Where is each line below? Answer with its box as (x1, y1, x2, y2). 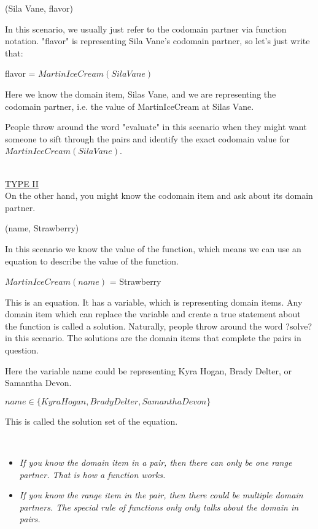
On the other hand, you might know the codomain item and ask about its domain (5, 189, 313, 202)
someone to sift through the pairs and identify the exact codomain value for (5, 132, 290, 145)
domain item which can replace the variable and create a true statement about (5, 307, 301, 320)
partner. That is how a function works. (19, 468, 166, 481)
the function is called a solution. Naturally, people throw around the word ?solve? (5, 319, 312, 332)
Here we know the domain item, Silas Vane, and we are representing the (5, 87, 276, 100)
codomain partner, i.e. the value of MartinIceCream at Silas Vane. (5, 99, 254, 112)
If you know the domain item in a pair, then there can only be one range (19, 456, 292, 469)
